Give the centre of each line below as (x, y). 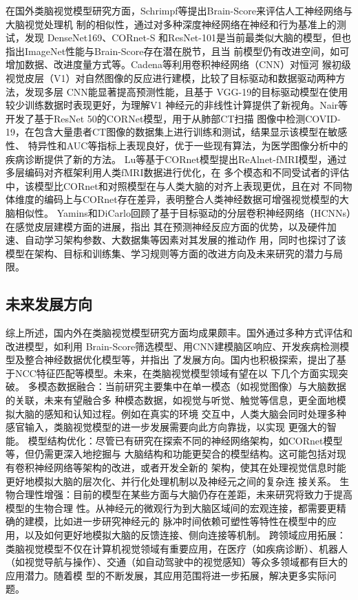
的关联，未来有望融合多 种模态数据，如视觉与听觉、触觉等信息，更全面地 (171, 400)
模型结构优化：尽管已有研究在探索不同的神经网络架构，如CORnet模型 (185, 440)
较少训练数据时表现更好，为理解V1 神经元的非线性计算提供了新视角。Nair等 (177, 105)
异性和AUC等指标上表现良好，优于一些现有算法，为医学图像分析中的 (193, 145)
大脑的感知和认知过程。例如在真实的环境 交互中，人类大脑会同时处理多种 (180, 413)
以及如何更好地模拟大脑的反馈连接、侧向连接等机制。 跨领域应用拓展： (185, 534)
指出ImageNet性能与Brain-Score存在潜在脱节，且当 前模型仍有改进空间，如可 (178, 51)
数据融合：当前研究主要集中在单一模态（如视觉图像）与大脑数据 (201, 386)
